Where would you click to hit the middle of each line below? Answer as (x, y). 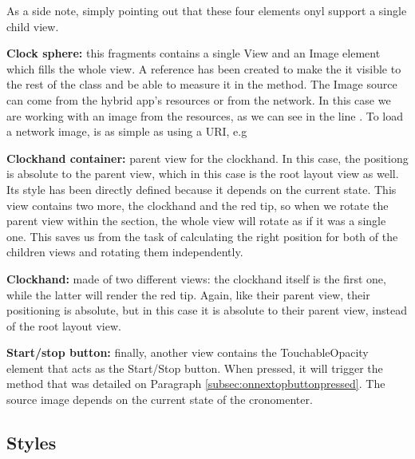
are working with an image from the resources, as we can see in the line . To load (205, 115)
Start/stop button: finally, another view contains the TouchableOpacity (188, 352)
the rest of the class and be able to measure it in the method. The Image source (202, 84)
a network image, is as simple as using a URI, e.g (127, 131)
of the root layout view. (64, 325)
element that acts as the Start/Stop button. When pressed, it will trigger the (195, 368)
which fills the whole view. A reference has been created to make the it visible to (204, 68)
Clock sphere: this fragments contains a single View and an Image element (194, 53)
